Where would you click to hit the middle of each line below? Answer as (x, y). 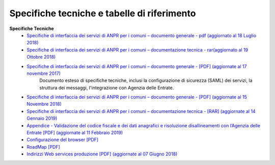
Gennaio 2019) (42, 118)
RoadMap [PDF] (44, 147)
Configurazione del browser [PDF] (63, 140)
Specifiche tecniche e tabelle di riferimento (103, 13)
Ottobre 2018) (41, 57)
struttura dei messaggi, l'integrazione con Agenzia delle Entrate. (107, 88)
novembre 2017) (44, 73)
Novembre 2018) (44, 104)
